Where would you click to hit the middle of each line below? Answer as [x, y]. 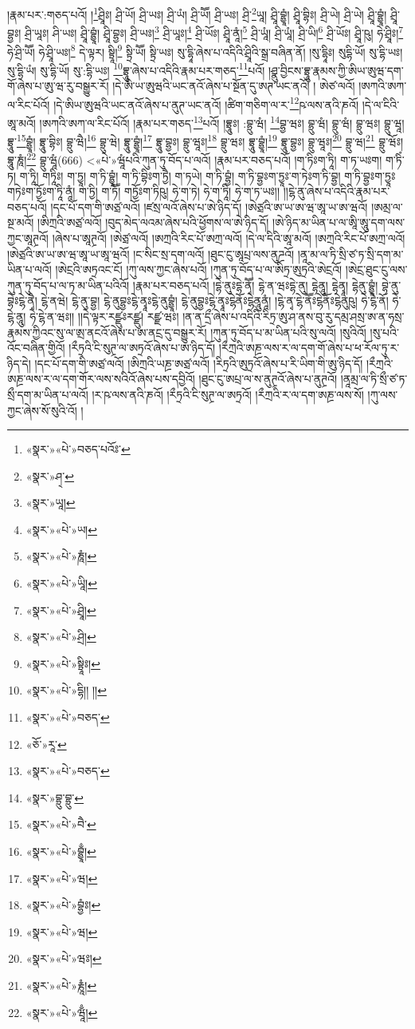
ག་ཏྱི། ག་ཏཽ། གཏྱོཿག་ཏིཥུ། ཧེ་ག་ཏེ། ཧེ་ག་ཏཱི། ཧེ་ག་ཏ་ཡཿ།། [179, 191]
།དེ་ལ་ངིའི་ [381, 104]
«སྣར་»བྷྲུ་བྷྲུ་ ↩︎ [55, 797]
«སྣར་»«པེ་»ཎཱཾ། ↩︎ [61, 556]
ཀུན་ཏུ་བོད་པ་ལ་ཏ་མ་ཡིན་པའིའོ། [69, 285]
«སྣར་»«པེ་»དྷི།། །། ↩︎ [66, 690]
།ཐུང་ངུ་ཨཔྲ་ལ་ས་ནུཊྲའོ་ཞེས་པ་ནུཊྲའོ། [268, 379]
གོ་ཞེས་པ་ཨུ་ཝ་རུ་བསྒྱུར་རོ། [58, 85]
